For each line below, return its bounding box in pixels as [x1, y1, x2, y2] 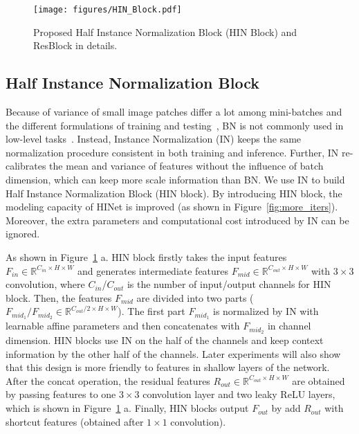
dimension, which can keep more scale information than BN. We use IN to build [6, 172, 345, 187]
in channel [267, 318, 311, 333]
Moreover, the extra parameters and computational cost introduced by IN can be [6, 213, 349, 227]
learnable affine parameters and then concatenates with [6, 318, 240, 333]
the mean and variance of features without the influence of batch [49, 159, 324, 173]
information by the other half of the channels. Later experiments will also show [6, 346, 341, 361]
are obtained [292, 373, 345, 388]
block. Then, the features [6, 290, 112, 305]
